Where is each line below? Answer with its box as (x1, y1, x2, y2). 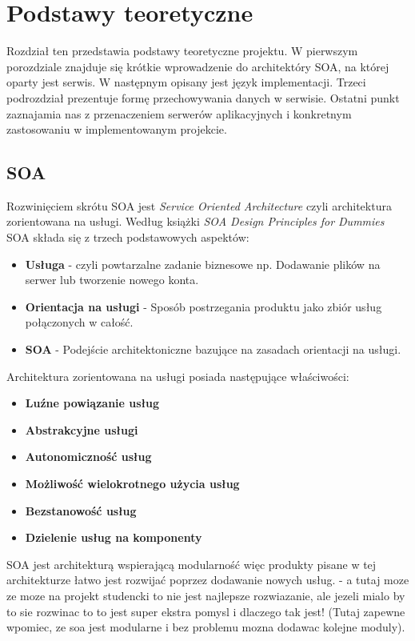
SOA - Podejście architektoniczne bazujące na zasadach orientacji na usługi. (25, 341, 401, 358)
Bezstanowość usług (25, 502, 137, 519)
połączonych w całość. (25, 314, 134, 331)
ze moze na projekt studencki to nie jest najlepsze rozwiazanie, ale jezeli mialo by (6, 587, 405, 603)
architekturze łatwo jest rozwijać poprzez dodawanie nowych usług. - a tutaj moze (6, 571, 409, 588)
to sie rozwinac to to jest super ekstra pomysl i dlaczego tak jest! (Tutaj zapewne (6, 603, 405, 619)
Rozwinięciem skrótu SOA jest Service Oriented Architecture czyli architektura (6, 197, 392, 214)
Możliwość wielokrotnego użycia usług (25, 475, 240, 492)
